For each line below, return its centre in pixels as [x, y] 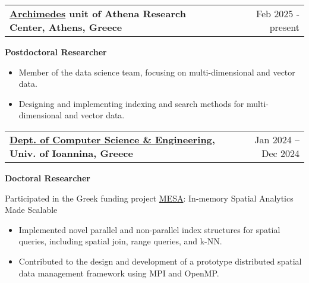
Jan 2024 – [277, 139]
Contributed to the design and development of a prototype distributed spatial [160, 261]
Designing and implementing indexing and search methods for [131, 103]
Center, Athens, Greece [66, 27]
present [284, 27]
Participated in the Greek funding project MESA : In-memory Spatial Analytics [149, 198]
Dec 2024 [280, 153]
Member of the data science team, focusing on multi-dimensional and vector [157, 72]
